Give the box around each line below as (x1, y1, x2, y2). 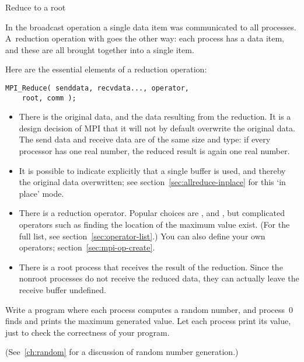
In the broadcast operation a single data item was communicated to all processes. (5, 20, 296, 33)
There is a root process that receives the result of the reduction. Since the (19, 260, 283, 273)
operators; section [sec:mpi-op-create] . (19, 241, 155, 253)
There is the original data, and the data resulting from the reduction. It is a (19, 110, 291, 123)
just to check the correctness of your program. (5, 326, 170, 338)
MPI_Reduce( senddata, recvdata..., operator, (5, 83, 189, 92)
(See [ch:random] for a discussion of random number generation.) (5, 346, 239, 358)
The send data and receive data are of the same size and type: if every (19, 133, 271, 145)
